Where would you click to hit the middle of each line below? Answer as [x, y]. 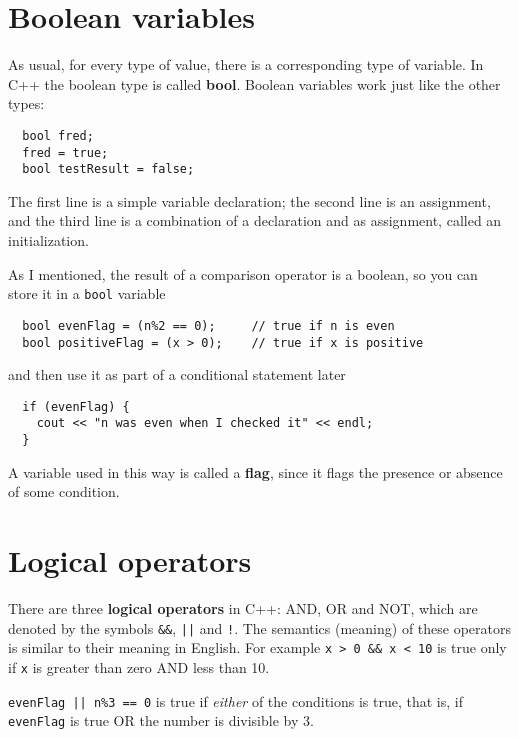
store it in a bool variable [87, 293]
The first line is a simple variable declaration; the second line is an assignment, [249, 200]
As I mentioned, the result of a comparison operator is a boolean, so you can [243, 273]
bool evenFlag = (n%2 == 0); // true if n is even [208, 325]
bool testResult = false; [108, 169]
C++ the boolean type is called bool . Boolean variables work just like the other [254, 83]
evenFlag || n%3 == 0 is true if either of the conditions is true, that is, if [235, 700]
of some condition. [64, 491]
